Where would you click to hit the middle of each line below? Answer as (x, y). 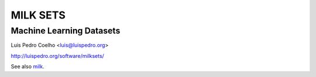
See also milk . (28, 67)
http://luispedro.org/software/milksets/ (58, 56)
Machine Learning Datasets (66, 31)
